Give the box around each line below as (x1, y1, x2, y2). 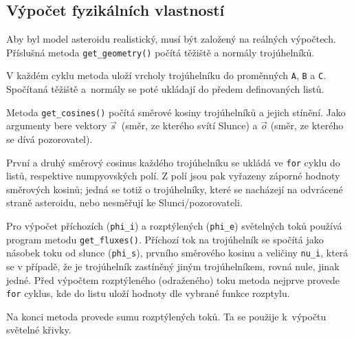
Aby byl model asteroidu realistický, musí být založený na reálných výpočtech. (6, 32, 336, 46)
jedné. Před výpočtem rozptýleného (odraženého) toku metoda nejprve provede (6, 272, 340, 287)
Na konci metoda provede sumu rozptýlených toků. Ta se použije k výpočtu (6, 309, 327, 323)
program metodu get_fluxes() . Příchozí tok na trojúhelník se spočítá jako (6, 232, 324, 246)
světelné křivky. (6, 322, 71, 337)
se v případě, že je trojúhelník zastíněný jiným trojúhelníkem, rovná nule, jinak (6, 258, 340, 273)
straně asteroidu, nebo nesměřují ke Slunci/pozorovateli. (6, 195, 243, 210)
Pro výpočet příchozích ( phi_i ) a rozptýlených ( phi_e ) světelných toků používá (6, 218, 342, 232)
